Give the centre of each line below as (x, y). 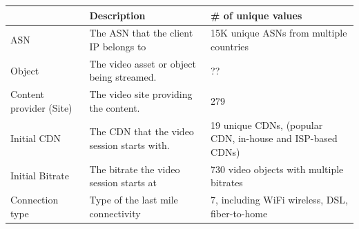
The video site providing (141, 94)
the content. (115, 107)
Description (117, 15)
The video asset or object (143, 63)
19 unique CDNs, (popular (267, 125)
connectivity (115, 213)
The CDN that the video (142, 131)
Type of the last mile (134, 200)
